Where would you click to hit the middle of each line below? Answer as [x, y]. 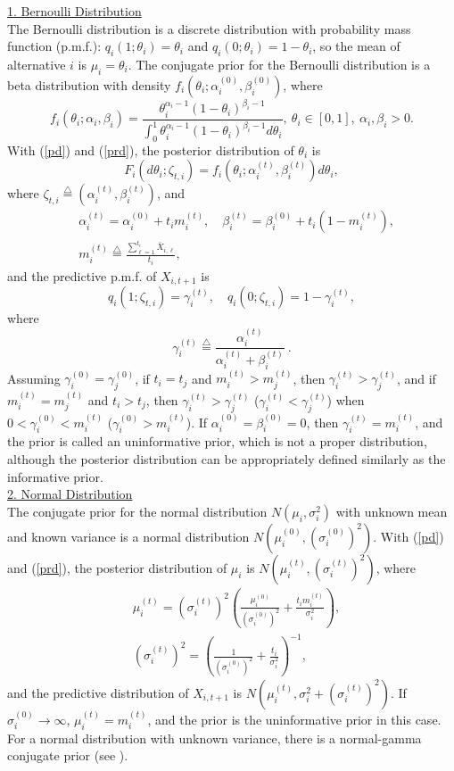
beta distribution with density [89, 84]
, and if [416, 378]
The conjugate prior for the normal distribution [137, 511]
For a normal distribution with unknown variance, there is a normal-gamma [215, 738]
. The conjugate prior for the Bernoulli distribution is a [279, 64]
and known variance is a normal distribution [128, 536]
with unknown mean [392, 511]
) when [346, 400]
